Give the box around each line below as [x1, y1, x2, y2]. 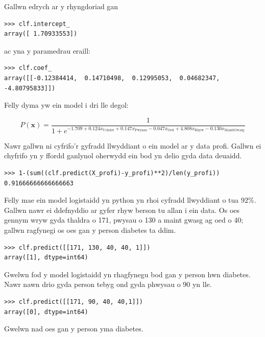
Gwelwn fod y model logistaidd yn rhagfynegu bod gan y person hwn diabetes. [4, 269, 251, 279]
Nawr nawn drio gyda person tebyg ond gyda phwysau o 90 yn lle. [4, 279, 212, 290]
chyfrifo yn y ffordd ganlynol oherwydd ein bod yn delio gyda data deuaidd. [4, 150, 242, 161]
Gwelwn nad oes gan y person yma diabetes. [4, 323, 143, 334]
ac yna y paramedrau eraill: [4, 45, 90, 56]
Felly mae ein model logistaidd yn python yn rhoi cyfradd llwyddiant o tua [4, 195, 239, 205]
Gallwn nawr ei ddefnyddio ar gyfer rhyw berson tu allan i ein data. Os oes [4, 204, 240, 215]
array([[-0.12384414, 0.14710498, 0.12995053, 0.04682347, [4, 74, 220, 82]
